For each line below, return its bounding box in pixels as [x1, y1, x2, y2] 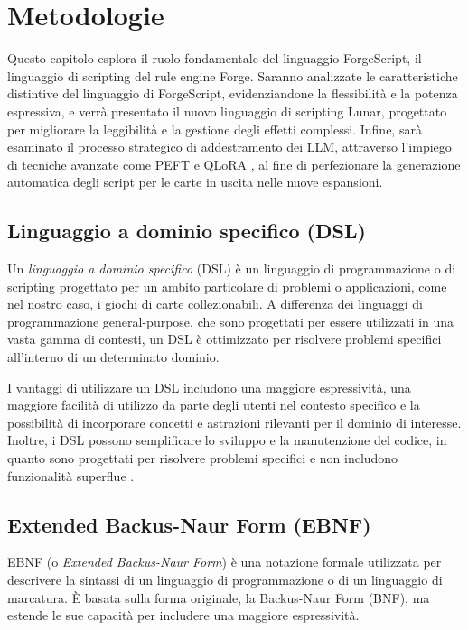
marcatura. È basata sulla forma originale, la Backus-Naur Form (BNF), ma [7, 588, 430, 607]
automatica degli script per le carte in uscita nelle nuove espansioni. [7, 172, 383, 191]
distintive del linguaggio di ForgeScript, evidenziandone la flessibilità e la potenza [7, 84, 458, 103]
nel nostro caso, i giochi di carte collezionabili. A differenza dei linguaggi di [7, 294, 423, 313]
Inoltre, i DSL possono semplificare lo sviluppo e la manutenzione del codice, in [7, 431, 447, 449]
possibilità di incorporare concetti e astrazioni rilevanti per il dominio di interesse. [7, 412, 462, 431]
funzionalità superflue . [7, 466, 135, 485]
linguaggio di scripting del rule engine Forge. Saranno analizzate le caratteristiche [7, 66, 458, 85]
